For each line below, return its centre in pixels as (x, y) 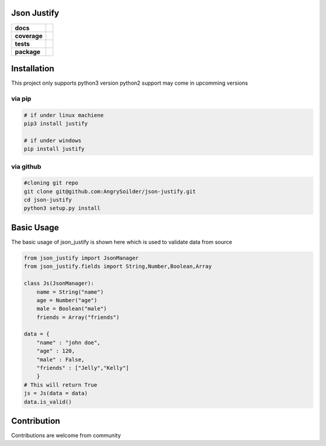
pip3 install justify (56, 123)
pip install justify (54, 149)
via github (26, 166)
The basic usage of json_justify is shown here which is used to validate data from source (122, 242)
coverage (29, 36)
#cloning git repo (51, 183)
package (27, 51)
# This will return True (61, 385)
